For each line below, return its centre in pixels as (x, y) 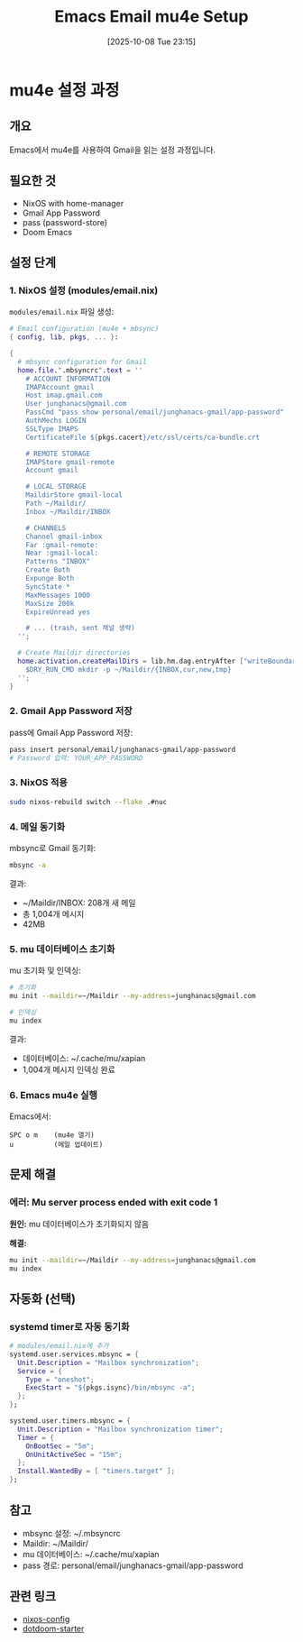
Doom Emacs (47, 232)
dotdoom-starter (53, 1628)
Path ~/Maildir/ (56, 503)
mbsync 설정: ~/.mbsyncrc (72, 1533)
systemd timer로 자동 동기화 (69, 1326)
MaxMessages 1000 (58, 595)
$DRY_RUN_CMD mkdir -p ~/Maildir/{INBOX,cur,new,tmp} (129, 669)
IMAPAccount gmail (60, 387)
